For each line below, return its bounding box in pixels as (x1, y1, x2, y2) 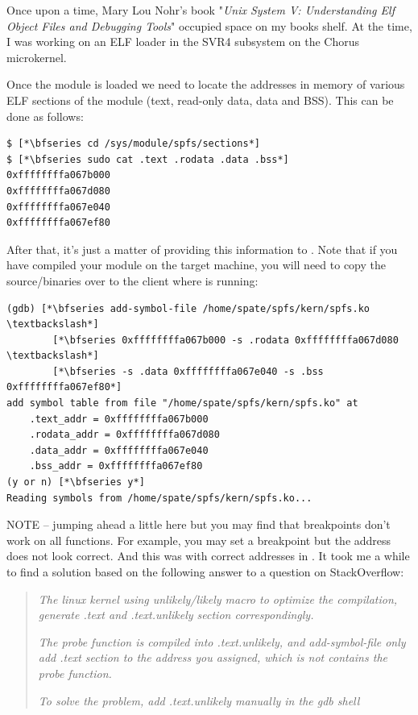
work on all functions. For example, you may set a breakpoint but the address (6, 531, 391, 548)
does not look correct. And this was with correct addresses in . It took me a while (6, 547, 410, 564)
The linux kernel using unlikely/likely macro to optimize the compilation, (38, 590, 398, 607)
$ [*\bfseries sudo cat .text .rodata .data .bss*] (6, 153, 289, 165)
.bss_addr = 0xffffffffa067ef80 (29, 460, 203, 472)
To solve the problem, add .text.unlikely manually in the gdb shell (38, 692, 360, 709)
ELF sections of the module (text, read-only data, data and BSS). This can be (6, 91, 394, 108)
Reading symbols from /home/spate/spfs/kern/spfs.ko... (6, 492, 312, 504)
